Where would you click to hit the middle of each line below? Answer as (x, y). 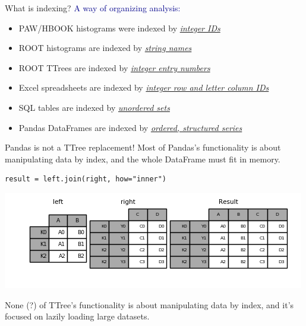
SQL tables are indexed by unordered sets (94, 107)
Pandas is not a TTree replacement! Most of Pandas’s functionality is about (143, 147)
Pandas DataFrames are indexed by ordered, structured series (130, 127)
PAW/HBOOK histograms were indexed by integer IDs (119, 28)
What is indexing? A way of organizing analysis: (93, 8)
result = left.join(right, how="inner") (86, 179)
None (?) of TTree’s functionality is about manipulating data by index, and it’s (149, 304)
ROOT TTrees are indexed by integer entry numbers (114, 67)
